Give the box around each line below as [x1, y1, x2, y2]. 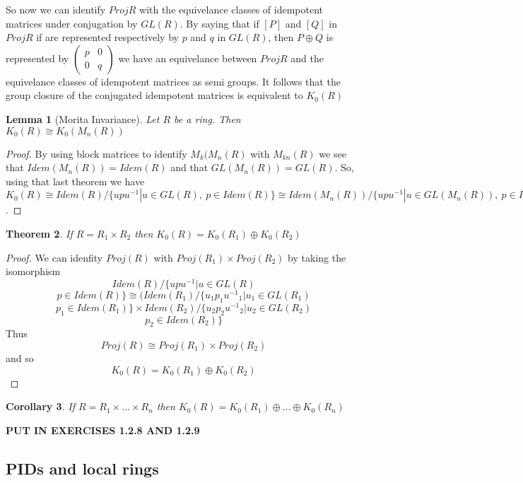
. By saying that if [180, 16, 259, 30]
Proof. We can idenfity [6, 250, 103, 264]
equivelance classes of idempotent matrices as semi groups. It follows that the [6, 74, 341, 88]
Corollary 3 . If [6, 399, 75, 414]
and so [6, 350, 34, 365]
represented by [6, 50, 69, 65]
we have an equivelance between [118, 50, 257, 65]
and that [170, 160, 208, 175]
